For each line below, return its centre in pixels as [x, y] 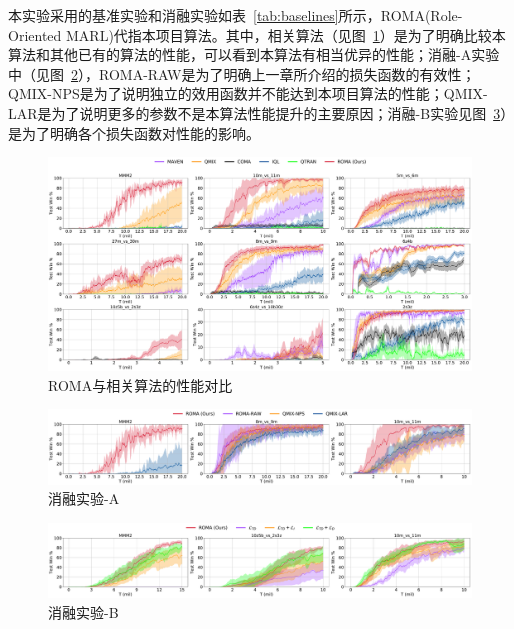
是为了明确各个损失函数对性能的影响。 [134, 132]
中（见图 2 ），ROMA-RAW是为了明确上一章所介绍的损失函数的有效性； [242, 73]
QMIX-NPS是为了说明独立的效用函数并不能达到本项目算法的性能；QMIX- [248, 93]
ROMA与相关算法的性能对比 [140, 384]
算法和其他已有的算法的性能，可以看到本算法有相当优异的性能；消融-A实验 [254, 54]
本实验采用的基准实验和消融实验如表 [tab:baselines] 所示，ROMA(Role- [235, 15]
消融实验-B [83, 611]
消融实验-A [84, 498]
